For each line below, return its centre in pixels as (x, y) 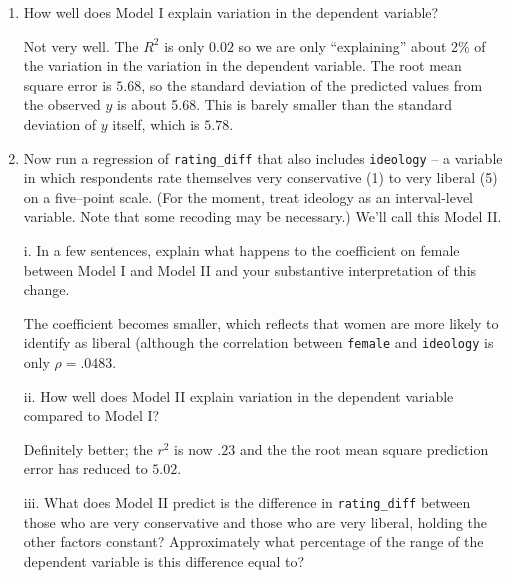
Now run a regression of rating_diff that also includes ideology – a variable (263, 157)
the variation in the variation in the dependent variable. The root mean (242, 65)
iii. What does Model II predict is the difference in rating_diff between (247, 502)
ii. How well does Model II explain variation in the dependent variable (238, 395)
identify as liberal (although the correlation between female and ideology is (258, 342)
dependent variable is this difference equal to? (164, 560)
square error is (67, 84)
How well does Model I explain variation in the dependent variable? (231, 12)
